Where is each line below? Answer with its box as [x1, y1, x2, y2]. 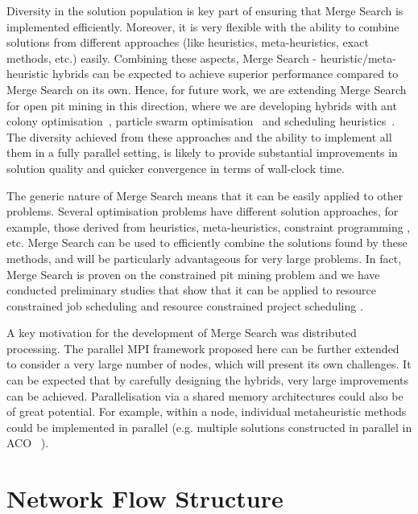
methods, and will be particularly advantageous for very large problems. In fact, [6, 249, 402, 266]
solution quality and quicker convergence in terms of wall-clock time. [6, 159, 345, 176]
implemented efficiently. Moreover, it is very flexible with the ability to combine [6, 18, 399, 35]
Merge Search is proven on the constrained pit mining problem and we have [6, 265, 380, 282]
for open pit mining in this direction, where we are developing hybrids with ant [6, 97, 397, 113]
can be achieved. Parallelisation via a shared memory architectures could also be [6, 387, 404, 404]
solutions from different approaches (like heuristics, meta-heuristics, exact [6, 34, 369, 51]
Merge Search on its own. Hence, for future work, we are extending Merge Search [6, 80, 407, 97]
